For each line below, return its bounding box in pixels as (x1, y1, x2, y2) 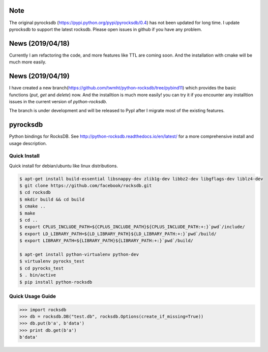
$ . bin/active (19, 272, 56, 278)
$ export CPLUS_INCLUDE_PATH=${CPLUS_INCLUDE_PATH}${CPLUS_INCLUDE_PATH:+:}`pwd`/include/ (19, 224, 245, 230)
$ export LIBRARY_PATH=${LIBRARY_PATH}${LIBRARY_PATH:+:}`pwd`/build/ (19, 238, 194, 243)
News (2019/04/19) (9, 72, 70, 81)
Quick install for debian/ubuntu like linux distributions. (9, 163, 118, 169)
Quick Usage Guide (9, 293, 56, 299)
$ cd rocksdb (19, 190, 51, 195)
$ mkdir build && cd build (19, 197, 85, 202)
